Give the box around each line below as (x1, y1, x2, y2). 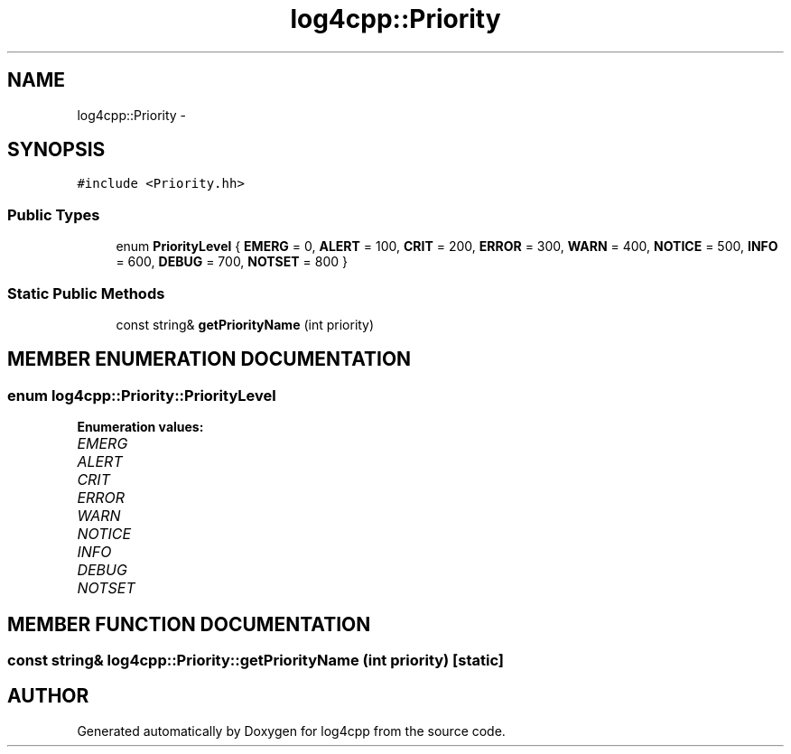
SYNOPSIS (7, 138, 106, 162)
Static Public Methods (7, 284, 165, 303)
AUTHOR (7, 684, 89, 708)
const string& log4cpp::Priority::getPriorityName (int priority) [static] (7, 651, 505, 669)
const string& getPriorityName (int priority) (116, 316, 375, 332)
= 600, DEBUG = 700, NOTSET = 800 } (116, 254, 349, 270)
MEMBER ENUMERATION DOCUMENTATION (7, 348, 412, 371)
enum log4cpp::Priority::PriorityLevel (7, 386, 276, 405)
